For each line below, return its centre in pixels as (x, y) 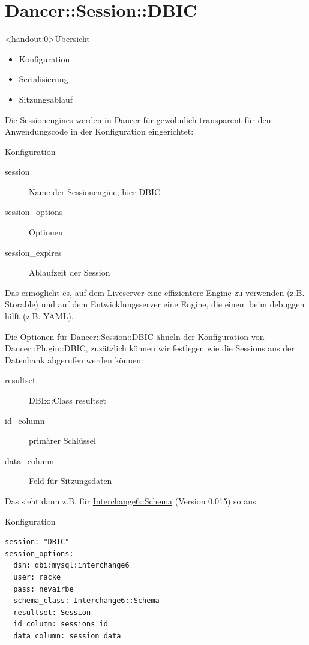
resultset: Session (52, 612)
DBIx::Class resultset (68, 400)
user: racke (37, 577)
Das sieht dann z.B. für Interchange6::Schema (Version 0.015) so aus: (132, 501)
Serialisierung (43, 79)
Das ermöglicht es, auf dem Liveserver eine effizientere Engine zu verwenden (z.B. (155, 292)
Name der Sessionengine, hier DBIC (95, 191)
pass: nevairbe (43, 589)
